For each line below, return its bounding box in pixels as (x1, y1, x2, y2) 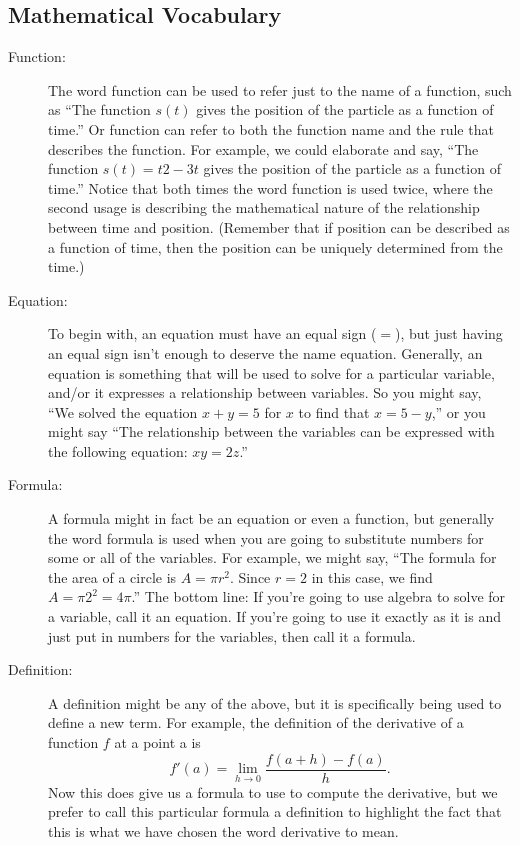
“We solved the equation (48, 401, 198, 422)
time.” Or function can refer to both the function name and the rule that (48, 118, 494, 139)
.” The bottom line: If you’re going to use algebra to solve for (131, 586, 506, 607)
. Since (229, 566, 271, 587)
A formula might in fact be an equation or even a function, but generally (48, 508, 495, 529)
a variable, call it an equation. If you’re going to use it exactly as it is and (48, 606, 501, 627)
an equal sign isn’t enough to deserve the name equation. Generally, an (48, 342, 483, 363)
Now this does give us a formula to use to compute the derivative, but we (48, 781, 498, 802)
